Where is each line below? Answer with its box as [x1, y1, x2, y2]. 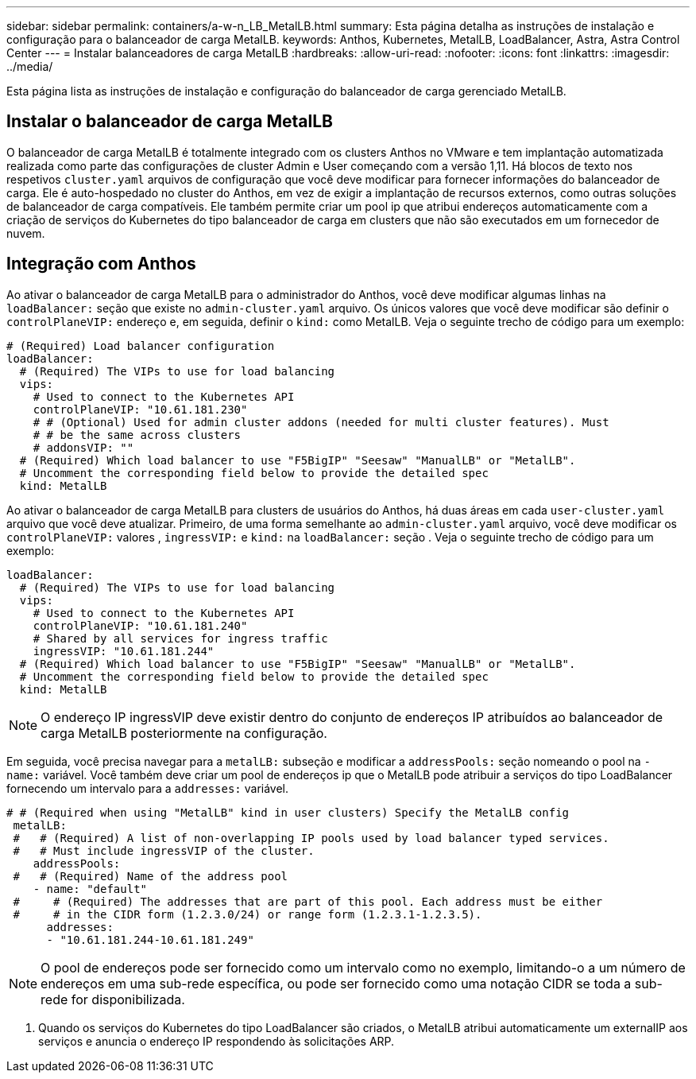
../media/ [6, 60, 53, 73]
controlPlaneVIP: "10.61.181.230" [33, 402, 248, 416]
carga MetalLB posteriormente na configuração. [41, 724, 327, 741]
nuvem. [6, 226, 45, 240]
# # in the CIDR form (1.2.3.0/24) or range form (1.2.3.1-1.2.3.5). [13, 907, 482, 921]
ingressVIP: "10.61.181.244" [33, 644, 215, 658]
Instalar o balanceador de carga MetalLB [6, 111, 333, 132]
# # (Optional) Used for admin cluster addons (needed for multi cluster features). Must [33, 415, 609, 429]
